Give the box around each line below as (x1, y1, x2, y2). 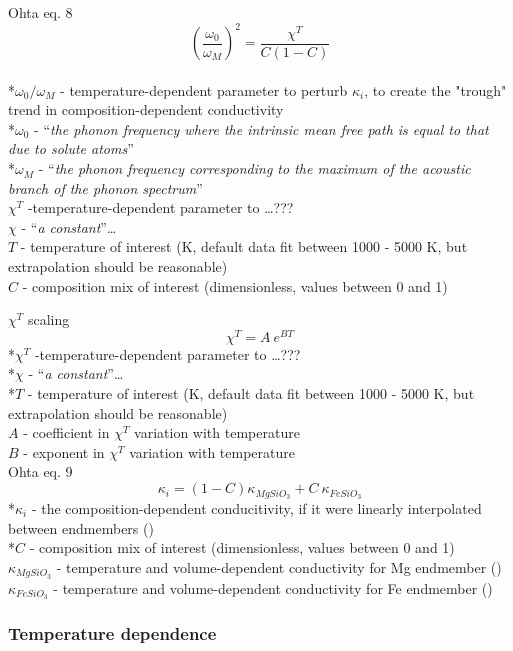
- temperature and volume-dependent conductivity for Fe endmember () (53, 577, 493, 598)
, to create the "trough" (364, 79, 507, 100)
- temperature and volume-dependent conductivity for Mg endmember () (56, 556, 502, 577)
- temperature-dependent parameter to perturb (60, 79, 348, 100)
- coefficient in (23, 422, 110, 443)
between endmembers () (8, 517, 154, 538)
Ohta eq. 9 (8, 461, 73, 482)
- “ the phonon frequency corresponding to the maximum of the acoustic (38, 158, 471, 179)
